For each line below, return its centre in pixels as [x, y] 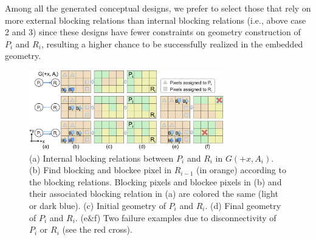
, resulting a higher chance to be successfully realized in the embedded [172, 43]
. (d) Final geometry [243, 205]
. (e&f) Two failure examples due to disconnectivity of [176, 217]
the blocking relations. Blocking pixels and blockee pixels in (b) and [156, 181]
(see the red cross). [97, 229]
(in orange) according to [241, 170]
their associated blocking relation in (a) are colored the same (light [154, 194]
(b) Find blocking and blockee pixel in [100, 170]
